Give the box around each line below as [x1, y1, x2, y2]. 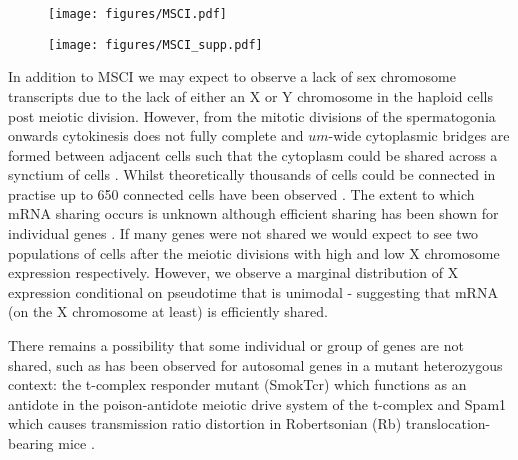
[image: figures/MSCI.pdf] [48, 7, 227, 21]
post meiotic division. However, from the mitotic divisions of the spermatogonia [8, 105, 496, 126]
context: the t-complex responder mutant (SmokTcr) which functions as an [8, 374, 467, 395]
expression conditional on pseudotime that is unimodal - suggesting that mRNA [8, 281, 498, 302]
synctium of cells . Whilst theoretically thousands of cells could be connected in [8, 164, 496, 185]
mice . [58, 433, 95, 453]
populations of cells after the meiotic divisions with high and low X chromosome [8, 242, 500, 263]
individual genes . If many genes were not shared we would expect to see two [8, 223, 479, 244]
